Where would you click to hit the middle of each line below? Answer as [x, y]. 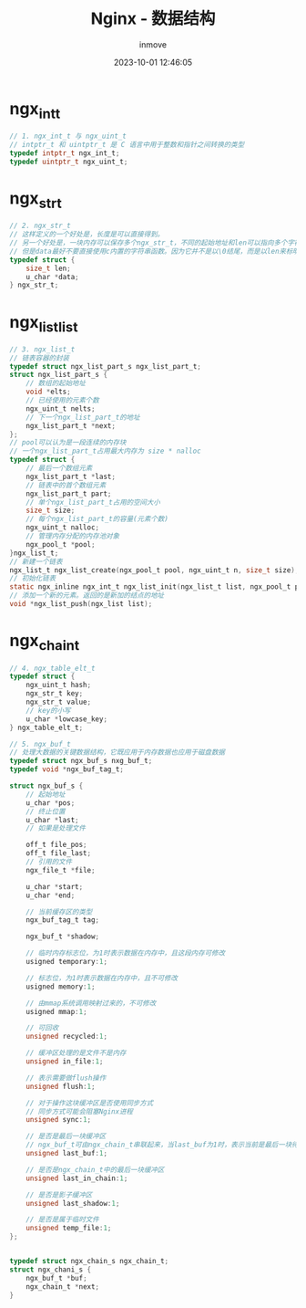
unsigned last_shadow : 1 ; [73, 1203]
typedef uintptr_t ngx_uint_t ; [69, 162]
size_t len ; [48, 268]
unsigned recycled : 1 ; [66, 1037]
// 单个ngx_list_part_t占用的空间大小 [93, 502]
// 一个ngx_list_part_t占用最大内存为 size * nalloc [106, 451]
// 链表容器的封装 [40, 358]
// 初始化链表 [33, 579]
